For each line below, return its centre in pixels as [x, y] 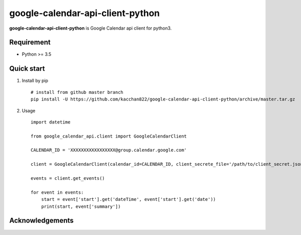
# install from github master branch [77, 92]
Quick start [27, 69]
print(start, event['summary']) [81, 206]
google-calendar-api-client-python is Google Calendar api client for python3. [91, 28]
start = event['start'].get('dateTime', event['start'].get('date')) [128, 199]
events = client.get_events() [68, 179]
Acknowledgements [41, 221]
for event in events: [57, 192]
